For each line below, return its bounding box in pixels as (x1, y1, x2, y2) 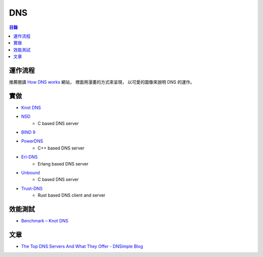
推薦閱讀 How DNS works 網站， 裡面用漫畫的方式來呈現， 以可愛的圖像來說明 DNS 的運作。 (9, 79, 195, 85)
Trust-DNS (21, 185, 43, 191)
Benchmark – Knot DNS (21, 218, 69, 224)
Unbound (21, 170, 40, 176)
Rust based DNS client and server (38, 192, 106, 198)
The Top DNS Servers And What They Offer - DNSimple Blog (21, 243, 143, 249)
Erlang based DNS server (38, 161, 89, 166)
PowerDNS (21, 138, 43, 144)
